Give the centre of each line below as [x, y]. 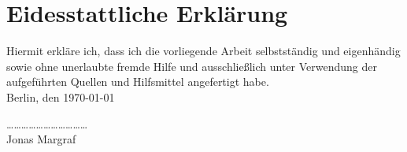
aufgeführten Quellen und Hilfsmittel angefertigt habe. [138, 82]
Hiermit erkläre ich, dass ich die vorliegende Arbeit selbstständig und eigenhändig [203, 51]
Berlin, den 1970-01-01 [61, 96]
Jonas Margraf [41, 139]
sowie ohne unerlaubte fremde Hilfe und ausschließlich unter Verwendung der [192, 66]
